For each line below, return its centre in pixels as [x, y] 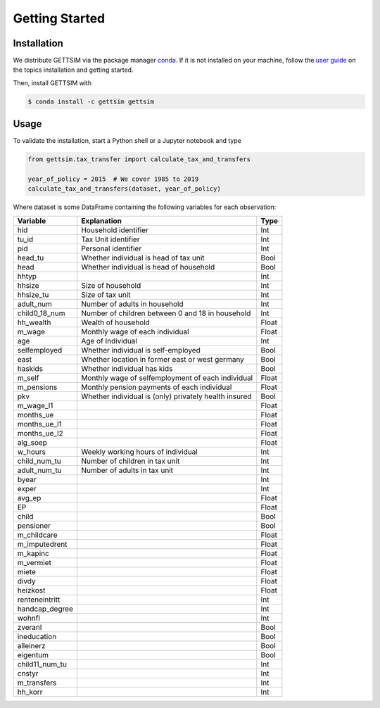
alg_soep [32, 442]
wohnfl [28, 618]
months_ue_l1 [40, 424]
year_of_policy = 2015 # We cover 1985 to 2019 [113, 179]
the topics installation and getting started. [73, 70]
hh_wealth [34, 322]
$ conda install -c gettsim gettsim [91, 101]
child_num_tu [39, 461]
